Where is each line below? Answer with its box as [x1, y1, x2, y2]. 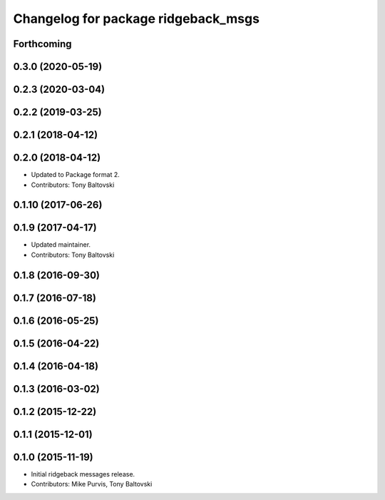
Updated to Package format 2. [31, 170, 120, 179]
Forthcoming [13, 38, 72, 50]
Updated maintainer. [31, 240, 91, 249]
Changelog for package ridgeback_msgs [13, 11, 260, 26]
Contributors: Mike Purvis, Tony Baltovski [31, 480, 153, 489]
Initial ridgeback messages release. [31, 469, 135, 478]
